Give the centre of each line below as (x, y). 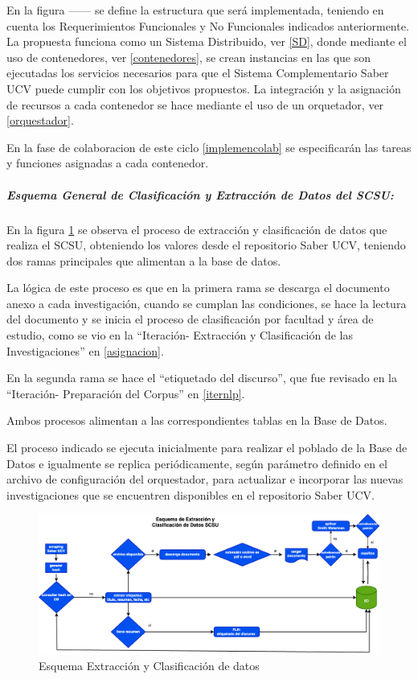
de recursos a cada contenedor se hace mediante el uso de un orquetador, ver (195, 104)
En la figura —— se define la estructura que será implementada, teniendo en (195, 10)
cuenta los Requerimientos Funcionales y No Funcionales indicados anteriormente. (208, 25)
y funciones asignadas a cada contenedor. (108, 163)
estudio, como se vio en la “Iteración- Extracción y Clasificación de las (180, 335)
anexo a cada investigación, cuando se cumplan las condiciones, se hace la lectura (207, 303)
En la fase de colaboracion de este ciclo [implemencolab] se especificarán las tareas (209, 147)
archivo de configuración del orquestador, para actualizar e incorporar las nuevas (205, 479)
